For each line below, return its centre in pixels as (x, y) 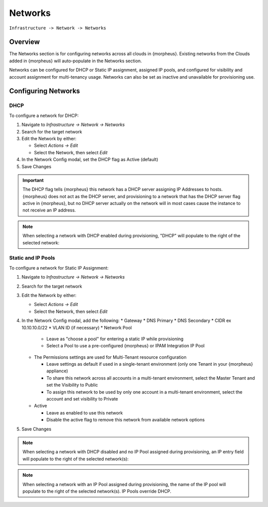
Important (33, 180)
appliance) (57, 371)
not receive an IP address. (49, 210)
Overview (25, 42)
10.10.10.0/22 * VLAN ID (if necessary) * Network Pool (77, 327)
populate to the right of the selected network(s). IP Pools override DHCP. (97, 491)
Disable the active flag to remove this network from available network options (126, 420)
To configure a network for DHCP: (44, 115)
